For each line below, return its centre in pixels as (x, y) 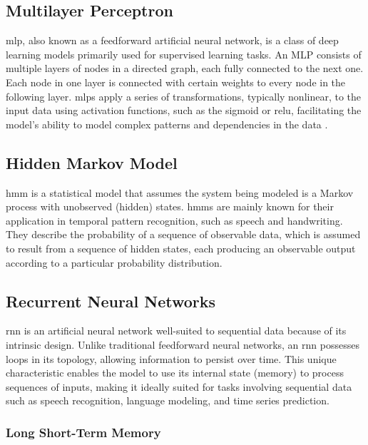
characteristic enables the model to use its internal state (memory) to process (175, 373)
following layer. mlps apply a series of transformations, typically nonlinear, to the (184, 96)
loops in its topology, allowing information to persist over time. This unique (171, 358)
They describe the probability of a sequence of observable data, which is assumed (183, 234)
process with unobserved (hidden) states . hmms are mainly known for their (170, 206)
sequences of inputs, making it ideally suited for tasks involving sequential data (179, 386)
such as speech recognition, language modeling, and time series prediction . (168, 400)
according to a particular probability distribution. (114, 262)
